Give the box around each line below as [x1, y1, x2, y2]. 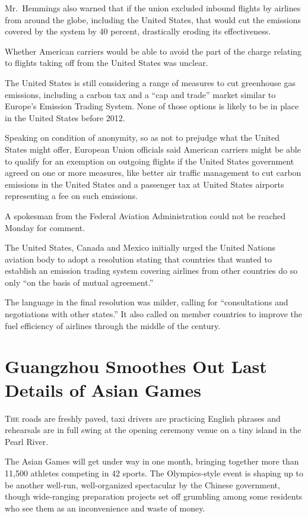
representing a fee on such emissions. [5, 189, 138, 202]
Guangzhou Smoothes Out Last [5, 354, 267, 378]
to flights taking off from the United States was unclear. [5, 56, 208, 69]
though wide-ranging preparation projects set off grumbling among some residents [5, 490, 303, 503]
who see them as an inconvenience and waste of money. [5, 501, 205, 514]
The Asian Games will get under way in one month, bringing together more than [5, 455, 299, 468]
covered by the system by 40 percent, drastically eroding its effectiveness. [5, 25, 271, 37]
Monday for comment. [5, 221, 85, 233]
